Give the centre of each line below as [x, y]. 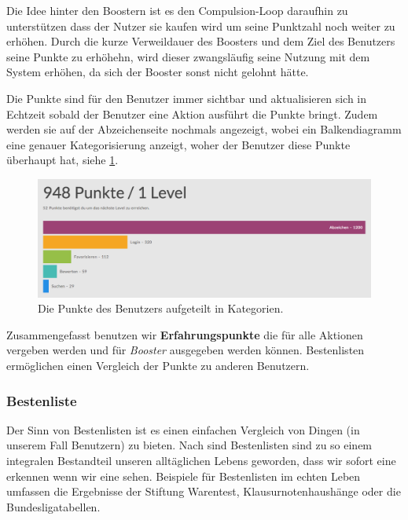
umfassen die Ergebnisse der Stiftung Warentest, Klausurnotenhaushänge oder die [204, 491]
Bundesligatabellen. [53, 506]
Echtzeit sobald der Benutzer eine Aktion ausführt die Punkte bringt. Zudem [192, 114]
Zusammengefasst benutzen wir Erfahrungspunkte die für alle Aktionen [185, 334]
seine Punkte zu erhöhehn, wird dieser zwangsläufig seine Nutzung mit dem [188, 56]
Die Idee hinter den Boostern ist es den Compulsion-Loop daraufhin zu [177, 10]
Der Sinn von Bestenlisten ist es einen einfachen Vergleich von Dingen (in [183, 429]
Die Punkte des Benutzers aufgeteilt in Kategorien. [161, 308]
